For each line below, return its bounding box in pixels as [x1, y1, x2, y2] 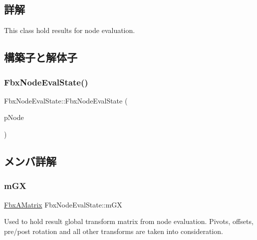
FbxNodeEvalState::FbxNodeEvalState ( [4, 95, 128, 105]
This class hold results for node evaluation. [4, 25, 135, 35]
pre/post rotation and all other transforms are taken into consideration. [4, 225, 223, 236]
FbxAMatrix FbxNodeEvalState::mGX [4, 199, 122, 209]
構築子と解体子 [4, 49, 77, 65]
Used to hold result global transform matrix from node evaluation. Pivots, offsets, [4, 216, 254, 226]
